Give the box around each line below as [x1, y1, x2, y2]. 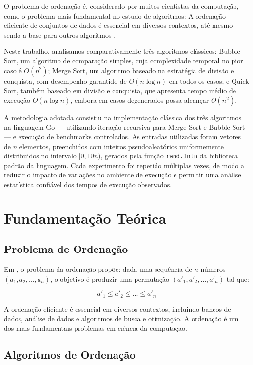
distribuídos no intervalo [4, 151, 77, 161]
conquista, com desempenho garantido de [4, 76, 127, 86]
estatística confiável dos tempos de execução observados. [4, 179, 172, 189]
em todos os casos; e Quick [169, 76, 249, 86]
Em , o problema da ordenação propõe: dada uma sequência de [4, 264, 192, 274]
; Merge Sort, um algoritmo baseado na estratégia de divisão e [48, 65, 234, 75]
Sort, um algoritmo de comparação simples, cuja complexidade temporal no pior [4, 55, 243, 65]
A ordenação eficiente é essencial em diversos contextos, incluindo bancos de [4, 304, 231, 314]
